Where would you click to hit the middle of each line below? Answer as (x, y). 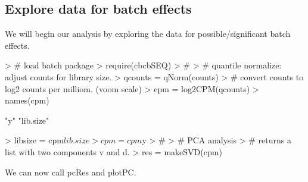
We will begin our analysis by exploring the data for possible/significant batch (148, 34)
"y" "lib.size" (27, 120)
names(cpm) (27, 100)
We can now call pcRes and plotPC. (71, 172)
